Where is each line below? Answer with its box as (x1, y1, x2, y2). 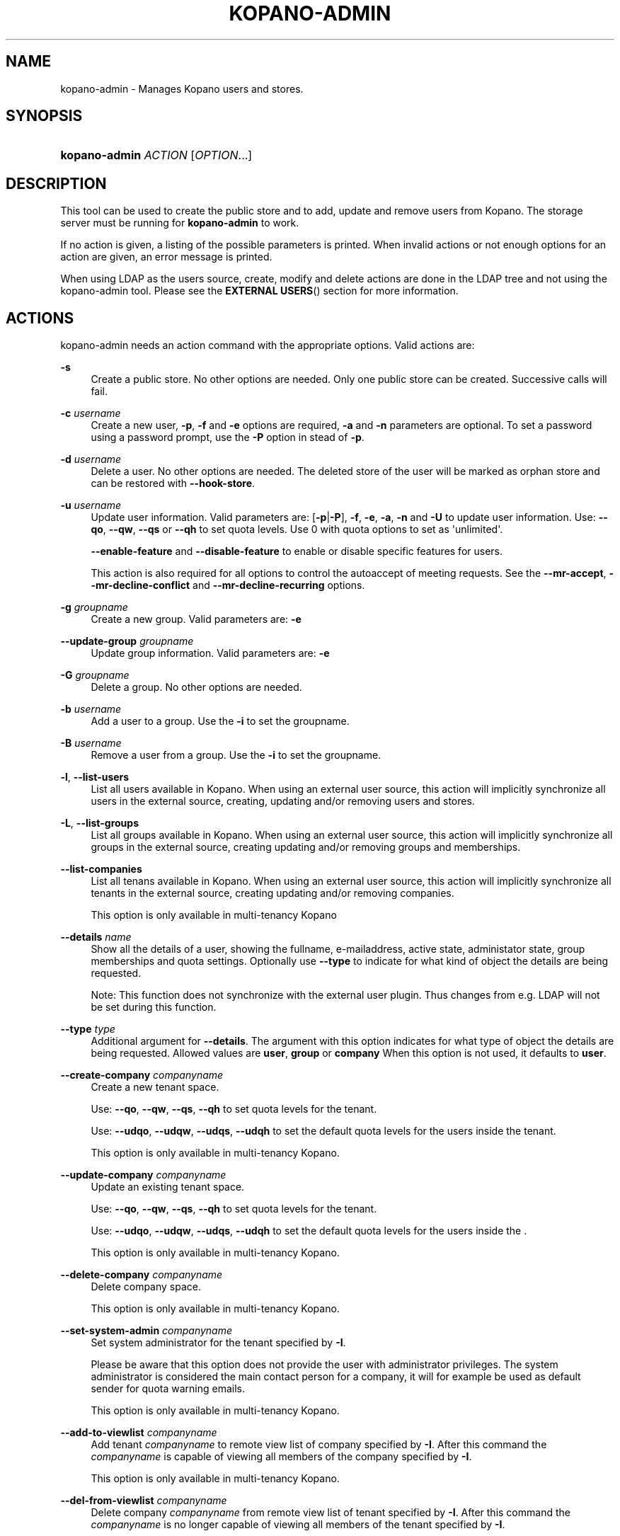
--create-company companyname (60, 1069, 224, 1082)
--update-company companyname (60, 1169, 226, 1181)
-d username (60, 453, 122, 466)
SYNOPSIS (6, 107, 83, 125)
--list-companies (60, 863, 142, 876)
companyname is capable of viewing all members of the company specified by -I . (91, 1450, 472, 1463)
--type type (60, 1023, 115, 1036)
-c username (60, 407, 121, 420)
